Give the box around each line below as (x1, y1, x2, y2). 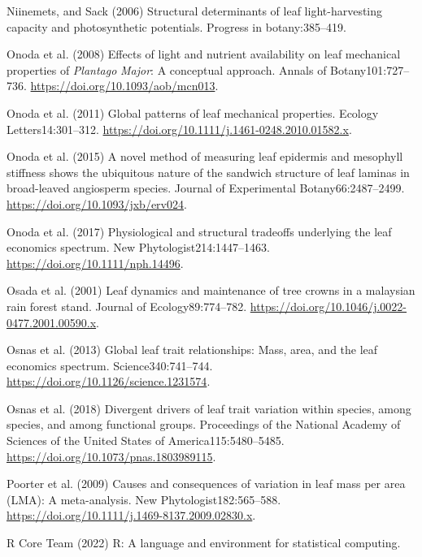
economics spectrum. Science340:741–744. (7, 356, 213, 373)
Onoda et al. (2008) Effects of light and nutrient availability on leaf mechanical (7, 45, 401, 63)
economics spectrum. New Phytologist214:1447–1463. (7, 239, 271, 256)
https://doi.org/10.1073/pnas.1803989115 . (7, 447, 216, 464)
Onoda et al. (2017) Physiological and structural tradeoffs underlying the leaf (7, 222, 392, 240)
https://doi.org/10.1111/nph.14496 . (7, 254, 184, 271)
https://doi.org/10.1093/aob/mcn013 (30, 77, 215, 94)
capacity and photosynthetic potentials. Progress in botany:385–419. (7, 18, 346, 35)
